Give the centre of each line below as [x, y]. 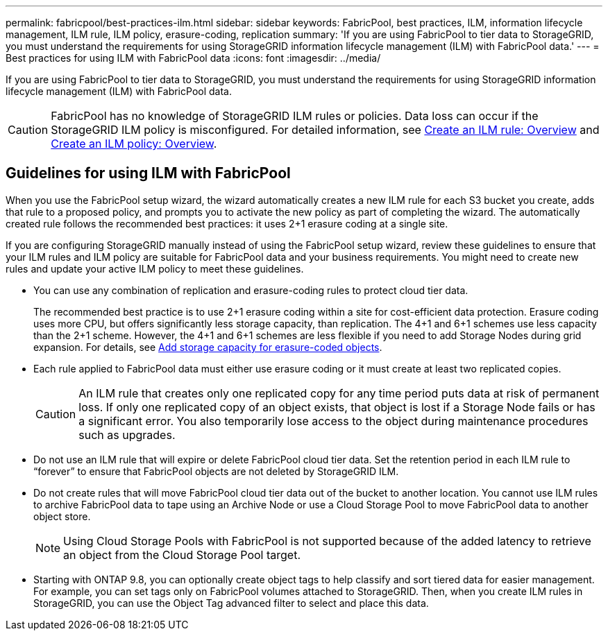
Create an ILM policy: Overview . [134, 144]
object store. [62, 516]
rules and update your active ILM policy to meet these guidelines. [155, 268]
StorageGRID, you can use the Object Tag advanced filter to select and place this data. [231, 603]
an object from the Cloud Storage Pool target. [182, 555]
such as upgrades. [127, 435]
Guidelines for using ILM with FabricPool [148, 173]
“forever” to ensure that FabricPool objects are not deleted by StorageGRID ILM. [216, 471]
